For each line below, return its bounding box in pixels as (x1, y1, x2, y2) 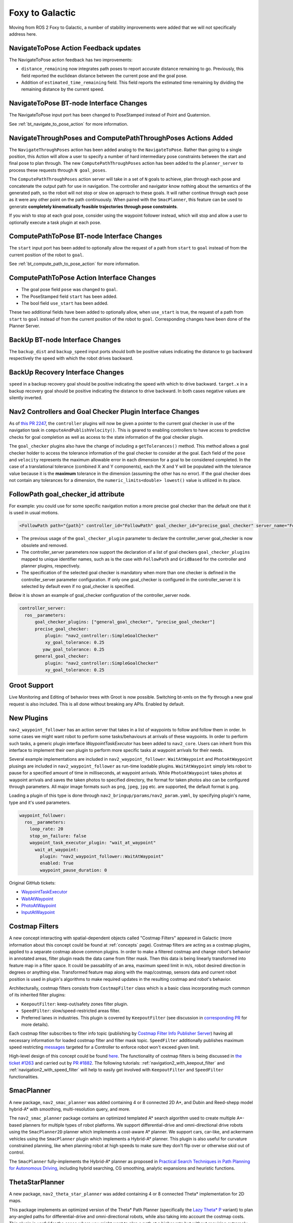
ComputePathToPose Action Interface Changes (9, 274, 156, 282)
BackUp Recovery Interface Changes (9, 368, 124, 377)
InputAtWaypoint (21, 909, 55, 915)
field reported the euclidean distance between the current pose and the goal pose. (21, 72, 188, 78)
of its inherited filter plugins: (9, 992, 66, 998)
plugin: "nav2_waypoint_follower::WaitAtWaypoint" (40, 854, 164, 859)
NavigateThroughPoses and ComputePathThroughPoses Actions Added (9, 134, 233, 142)
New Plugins (9, 714, 48, 722)
